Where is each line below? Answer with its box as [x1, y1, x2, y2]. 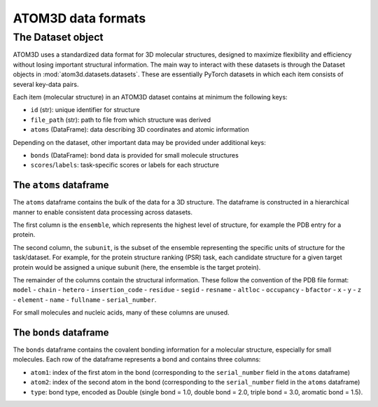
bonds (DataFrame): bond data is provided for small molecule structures [30, 151, 239, 159]
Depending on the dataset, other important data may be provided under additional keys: [13, 138, 266, 146]
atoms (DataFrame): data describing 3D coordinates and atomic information [30, 125, 250, 134]
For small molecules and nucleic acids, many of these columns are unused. [13, 308, 230, 317]
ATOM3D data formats [13, 11, 146, 26]
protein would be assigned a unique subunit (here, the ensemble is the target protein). [13, 263, 261, 271]
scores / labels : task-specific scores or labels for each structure [30, 161, 220, 170]
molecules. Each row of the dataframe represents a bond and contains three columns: [13, 355, 261, 364]
